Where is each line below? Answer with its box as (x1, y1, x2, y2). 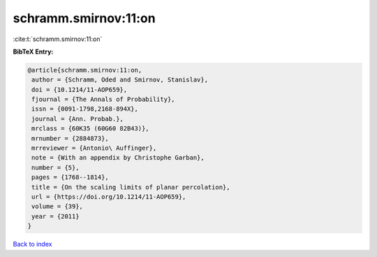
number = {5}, (31, 164, 80, 171)
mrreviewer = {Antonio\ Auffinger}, (31, 144, 157, 153)
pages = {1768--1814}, (31, 173, 110, 181)
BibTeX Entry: (13, 47, 54, 56)
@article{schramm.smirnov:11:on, (27, 66, 142, 74)
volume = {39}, (31, 203, 84, 210)
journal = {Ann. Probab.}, (31, 115, 124, 123)
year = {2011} (31, 212, 80, 220)
